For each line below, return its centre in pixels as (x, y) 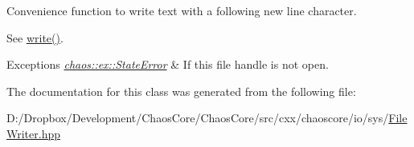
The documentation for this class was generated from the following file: (181, 91)
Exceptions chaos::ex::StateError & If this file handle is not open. (168, 64)
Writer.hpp (34, 133)
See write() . (35, 37)
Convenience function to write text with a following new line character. (182, 10)
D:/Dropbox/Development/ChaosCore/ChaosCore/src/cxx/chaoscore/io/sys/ (198, 118)
